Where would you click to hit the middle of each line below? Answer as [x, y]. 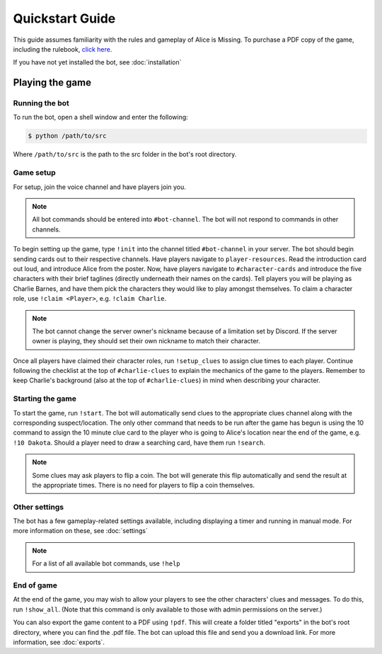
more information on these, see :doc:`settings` [81, 531]
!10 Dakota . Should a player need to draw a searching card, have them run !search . [139, 442]
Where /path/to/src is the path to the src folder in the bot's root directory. [125, 154]
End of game [35, 585]
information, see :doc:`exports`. [59, 642]
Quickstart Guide [64, 18]
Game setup [34, 173]
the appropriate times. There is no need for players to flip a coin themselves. [143, 485]
